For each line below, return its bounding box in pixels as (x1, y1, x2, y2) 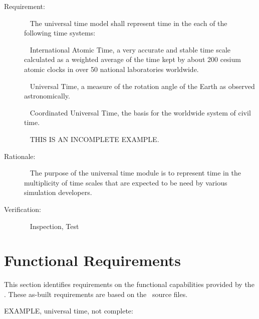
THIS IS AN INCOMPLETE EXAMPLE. (30, 133, 159, 144)
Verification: (4, 203, 41, 214)
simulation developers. (24, 187, 92, 197)
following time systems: (24, 27, 96, 38)
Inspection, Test (30, 220, 79, 231)
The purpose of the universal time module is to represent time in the (30, 167, 241, 178)
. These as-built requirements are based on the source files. (4, 288, 188, 299)
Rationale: (4, 150, 36, 161)
